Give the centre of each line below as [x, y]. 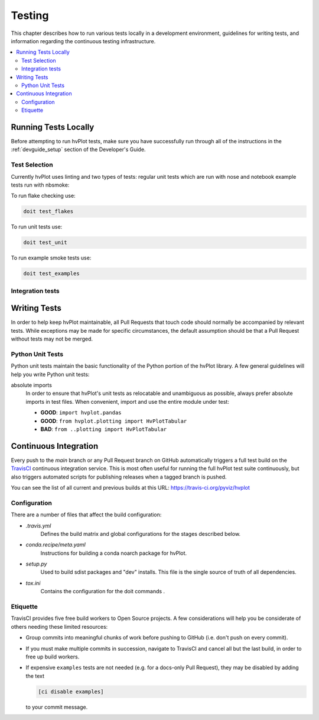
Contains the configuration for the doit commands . [103, 592]
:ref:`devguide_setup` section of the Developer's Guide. [78, 150]
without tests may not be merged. [52, 339]
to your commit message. [57, 707]
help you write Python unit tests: [50, 374]
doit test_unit [45, 242]
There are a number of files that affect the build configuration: [86, 515]
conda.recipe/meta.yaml [56, 545]
